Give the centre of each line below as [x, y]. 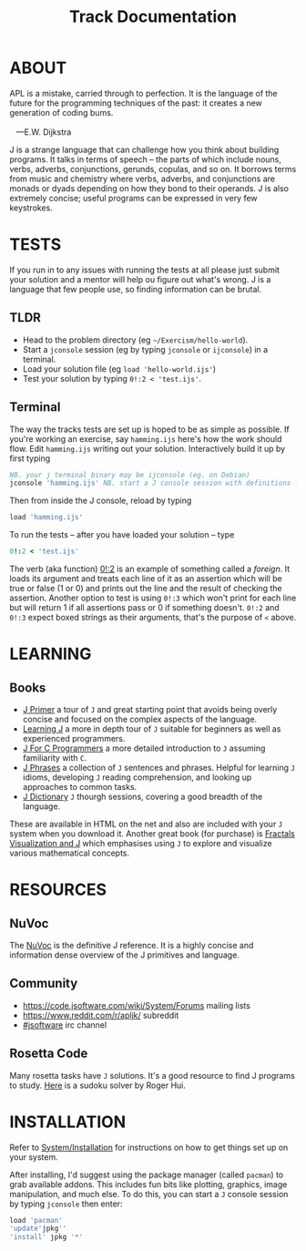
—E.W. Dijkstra [44, 132]
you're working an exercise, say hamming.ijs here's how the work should [146, 438]
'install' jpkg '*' [46, 1237]
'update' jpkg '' [38, 1229]
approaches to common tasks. [80, 787]
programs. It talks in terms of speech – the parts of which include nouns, [146, 159]
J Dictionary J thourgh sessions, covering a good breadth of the [143, 796]
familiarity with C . [55, 758]
